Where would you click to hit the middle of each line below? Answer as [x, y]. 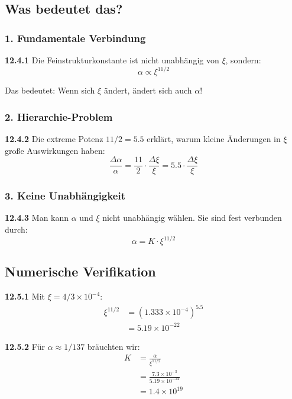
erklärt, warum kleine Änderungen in [214, 138]
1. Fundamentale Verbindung [75, 38]
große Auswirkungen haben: [55, 150]
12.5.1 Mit [25, 296]
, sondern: [243, 60]
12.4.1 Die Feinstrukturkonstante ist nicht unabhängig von [112, 60]
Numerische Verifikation [80, 271]
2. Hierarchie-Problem [59, 116]
